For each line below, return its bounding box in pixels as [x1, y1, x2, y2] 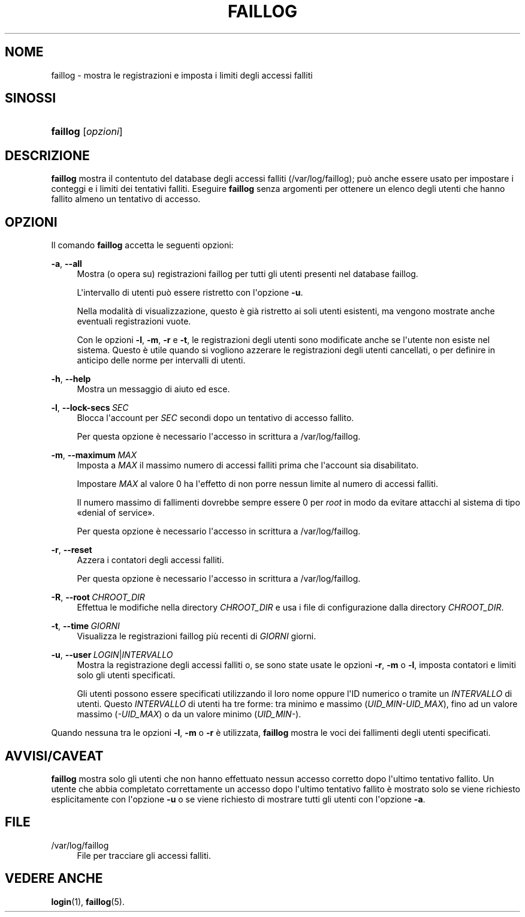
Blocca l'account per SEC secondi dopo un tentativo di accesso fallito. [77, 413, 354, 423]
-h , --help [51, 374, 91, 384]
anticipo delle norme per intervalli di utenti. [77, 355, 246, 366]
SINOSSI [5, 91, 56, 106]
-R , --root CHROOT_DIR [51, 592, 145, 603]
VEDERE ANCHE [5, 871, 103, 886]
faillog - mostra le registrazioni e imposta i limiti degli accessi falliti [51, 70, 313, 80]
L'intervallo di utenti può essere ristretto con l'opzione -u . [77, 287, 303, 298]
